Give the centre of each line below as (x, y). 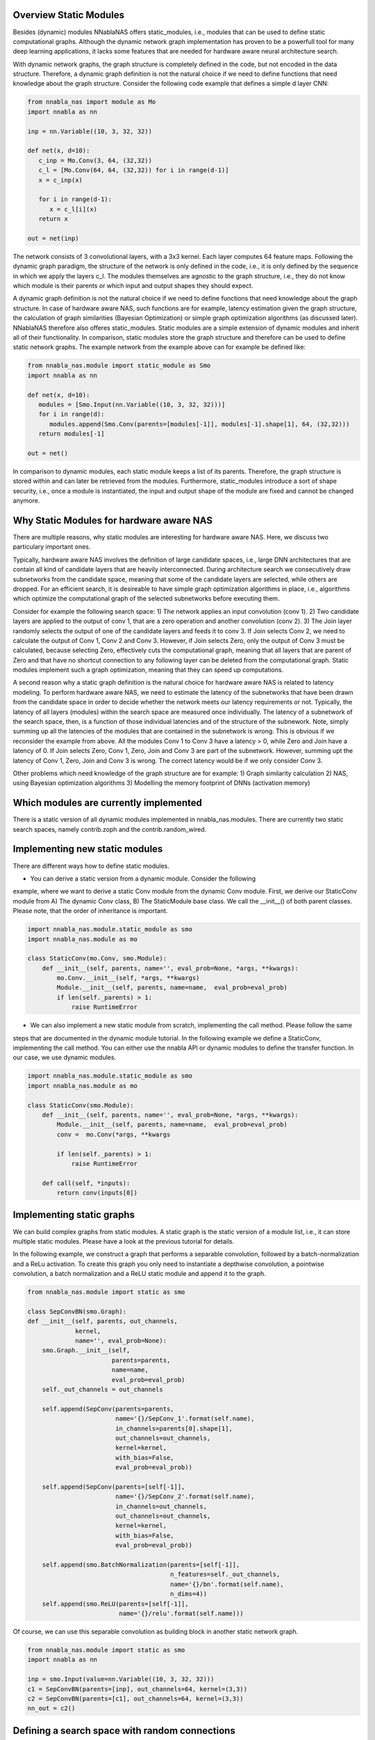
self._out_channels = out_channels (102, 1390)
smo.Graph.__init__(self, (86, 1351)
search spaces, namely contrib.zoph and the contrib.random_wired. (110, 829)
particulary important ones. (52, 547)
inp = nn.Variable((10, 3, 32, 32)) (90, 131)
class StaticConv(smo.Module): (81, 1105)
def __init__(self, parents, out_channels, (103, 1321)
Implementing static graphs (74, 1215)
